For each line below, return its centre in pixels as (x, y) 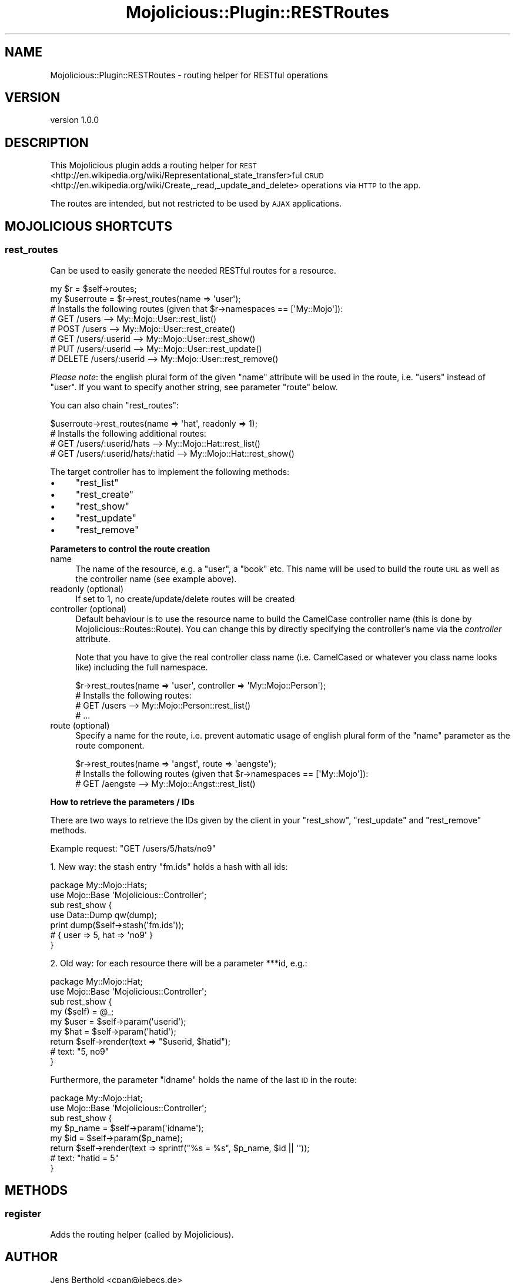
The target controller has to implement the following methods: (170, 471)
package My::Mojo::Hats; (99, 885)
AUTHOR (31, 1257)
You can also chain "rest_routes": (115, 405)
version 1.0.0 (75, 120)
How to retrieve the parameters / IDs (122, 802)
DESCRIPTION (47, 142)
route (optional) (80, 725)
